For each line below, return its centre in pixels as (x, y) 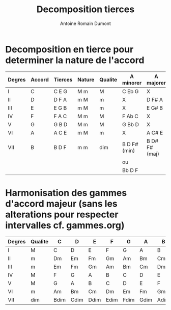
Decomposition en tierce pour (69, 49)
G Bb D (130, 124)
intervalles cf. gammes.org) (65, 225)
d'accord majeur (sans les (62, 203)
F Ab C (130, 116)
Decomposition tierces (85, 9)
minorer (132, 82)
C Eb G (130, 91)
